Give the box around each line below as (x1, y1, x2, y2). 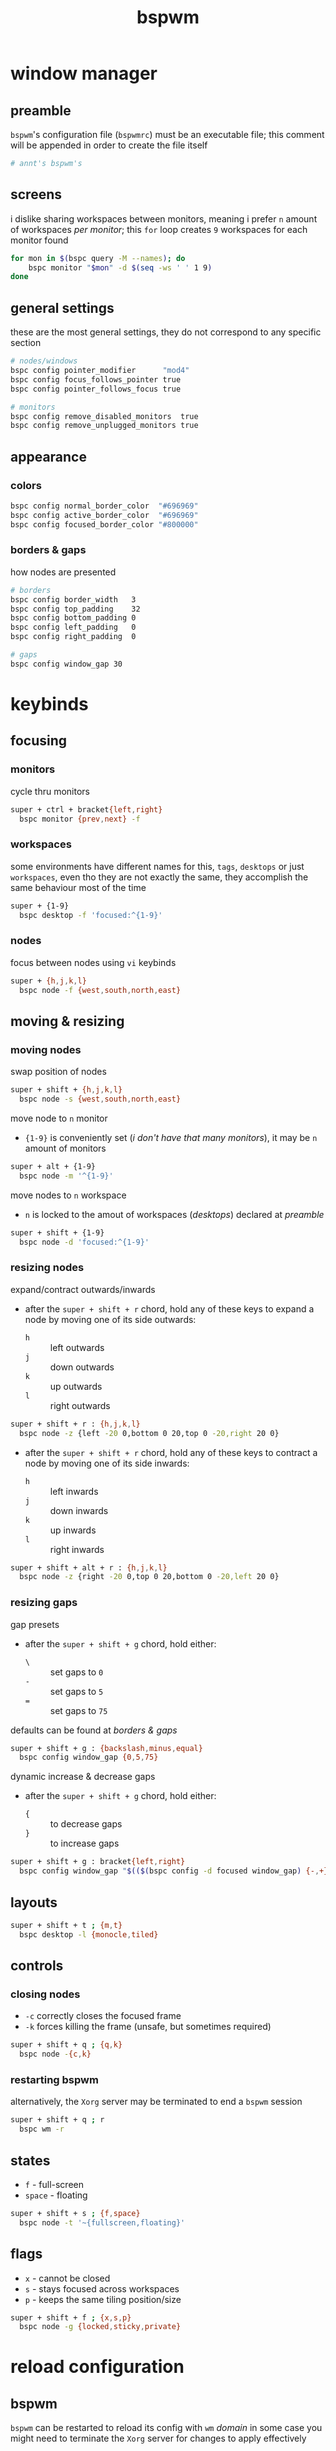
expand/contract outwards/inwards (10, 1283, 156, 1295)
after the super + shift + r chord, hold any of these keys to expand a (24, 1302, 315, 1315)
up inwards (49, 1524, 97, 1536)
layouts (10, 1894, 58, 1911)
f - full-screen (24, 2178, 84, 2190)
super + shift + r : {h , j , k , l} (10, 1419, 141, 1429)
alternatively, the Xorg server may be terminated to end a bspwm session (10, 2096, 303, 2108)
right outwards (49, 1399, 111, 1411)
